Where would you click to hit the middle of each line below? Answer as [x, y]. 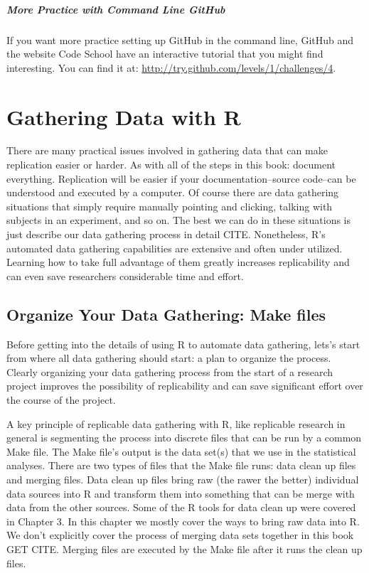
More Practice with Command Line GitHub [116, 9]
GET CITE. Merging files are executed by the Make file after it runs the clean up [184, 548]
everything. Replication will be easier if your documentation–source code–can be [181, 178]
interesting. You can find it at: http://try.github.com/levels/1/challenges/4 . [171, 67]
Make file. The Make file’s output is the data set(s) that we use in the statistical [181, 451]
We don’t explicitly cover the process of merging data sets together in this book [180, 535]
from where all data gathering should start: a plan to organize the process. [169, 358]
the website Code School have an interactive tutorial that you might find [165, 54]
